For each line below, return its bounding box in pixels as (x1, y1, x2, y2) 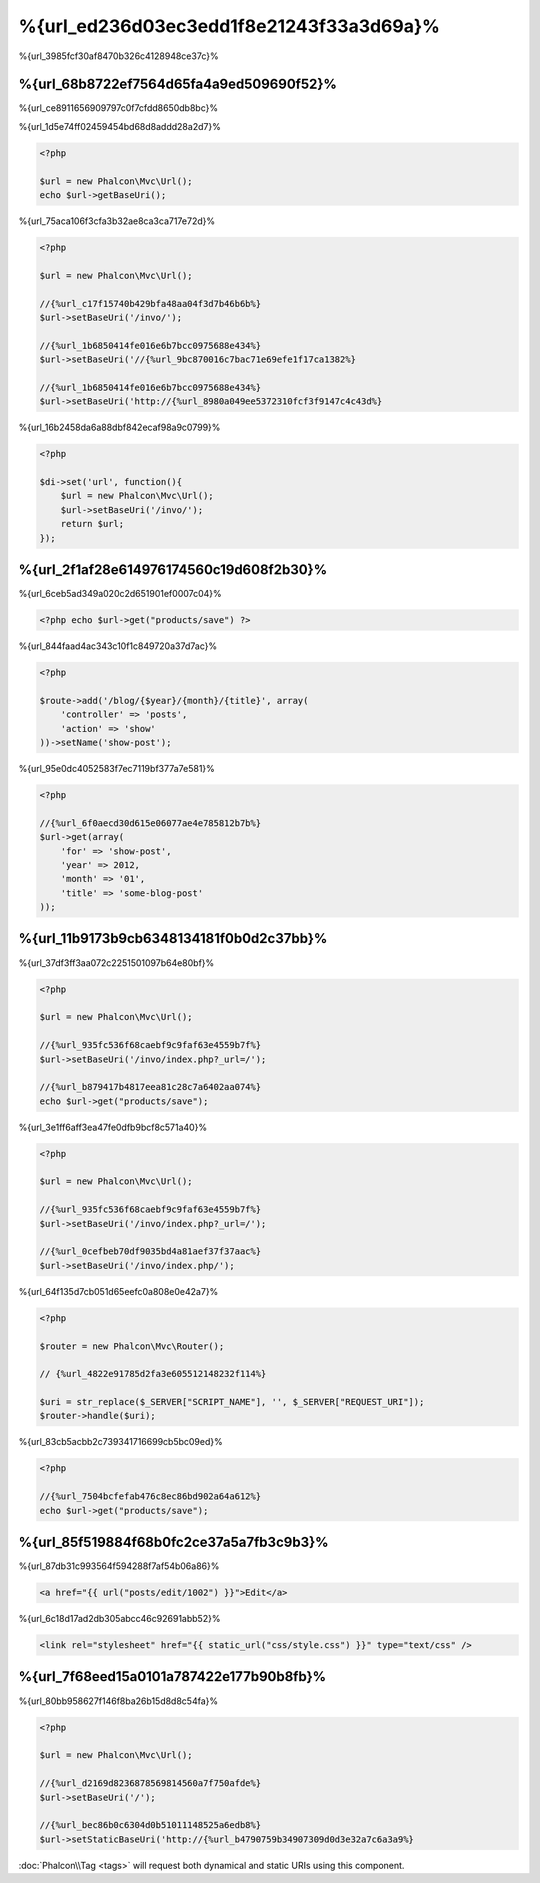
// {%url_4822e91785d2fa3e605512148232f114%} (39, 1368, 267, 1380)
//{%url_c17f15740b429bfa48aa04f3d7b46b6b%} (39, 298, 262, 309)
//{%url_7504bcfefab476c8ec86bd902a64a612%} (39, 1491, 262, 1502)
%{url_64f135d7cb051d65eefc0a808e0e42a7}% (18, 1285, 219, 1297)
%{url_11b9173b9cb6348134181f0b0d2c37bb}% (18, 930, 328, 947)
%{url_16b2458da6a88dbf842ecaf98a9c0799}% (18, 421, 221, 434)
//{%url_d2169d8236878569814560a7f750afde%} (39, 1778, 262, 1789)
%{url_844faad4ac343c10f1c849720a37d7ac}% (18, 640, 218, 652)
